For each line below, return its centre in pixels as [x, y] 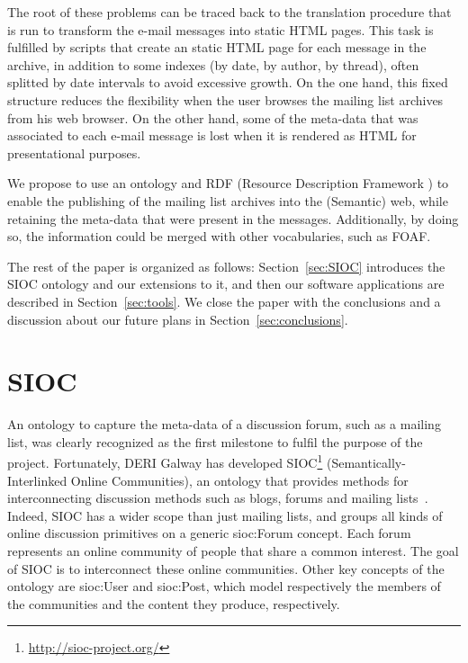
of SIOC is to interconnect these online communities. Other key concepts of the [226, 568]
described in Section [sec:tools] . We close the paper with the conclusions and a [224, 301]
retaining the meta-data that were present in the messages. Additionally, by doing [233, 218]
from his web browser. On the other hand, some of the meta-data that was [213, 117]
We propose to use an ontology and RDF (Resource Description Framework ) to [228, 183]
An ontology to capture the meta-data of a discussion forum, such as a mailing [224, 424]
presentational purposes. [74, 152]
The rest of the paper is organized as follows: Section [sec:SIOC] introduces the [226, 266]
